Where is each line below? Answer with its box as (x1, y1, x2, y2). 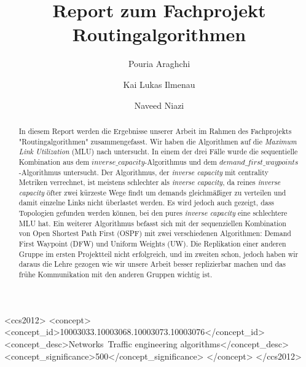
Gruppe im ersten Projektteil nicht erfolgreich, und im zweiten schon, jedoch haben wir (18, 248, 299, 259)
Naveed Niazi (134, 98, 184, 111)
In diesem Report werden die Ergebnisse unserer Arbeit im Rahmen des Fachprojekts (18, 125, 292, 136)
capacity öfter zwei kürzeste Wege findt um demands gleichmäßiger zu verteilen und (18, 187, 286, 197)
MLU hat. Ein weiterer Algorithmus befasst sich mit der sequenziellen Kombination (18, 218, 286, 228)
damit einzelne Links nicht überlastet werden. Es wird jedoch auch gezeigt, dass (18, 197, 275, 208)
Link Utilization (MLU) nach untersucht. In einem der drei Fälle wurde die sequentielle (18, 146, 298, 157)
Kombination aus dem (18, 156, 90, 167)
